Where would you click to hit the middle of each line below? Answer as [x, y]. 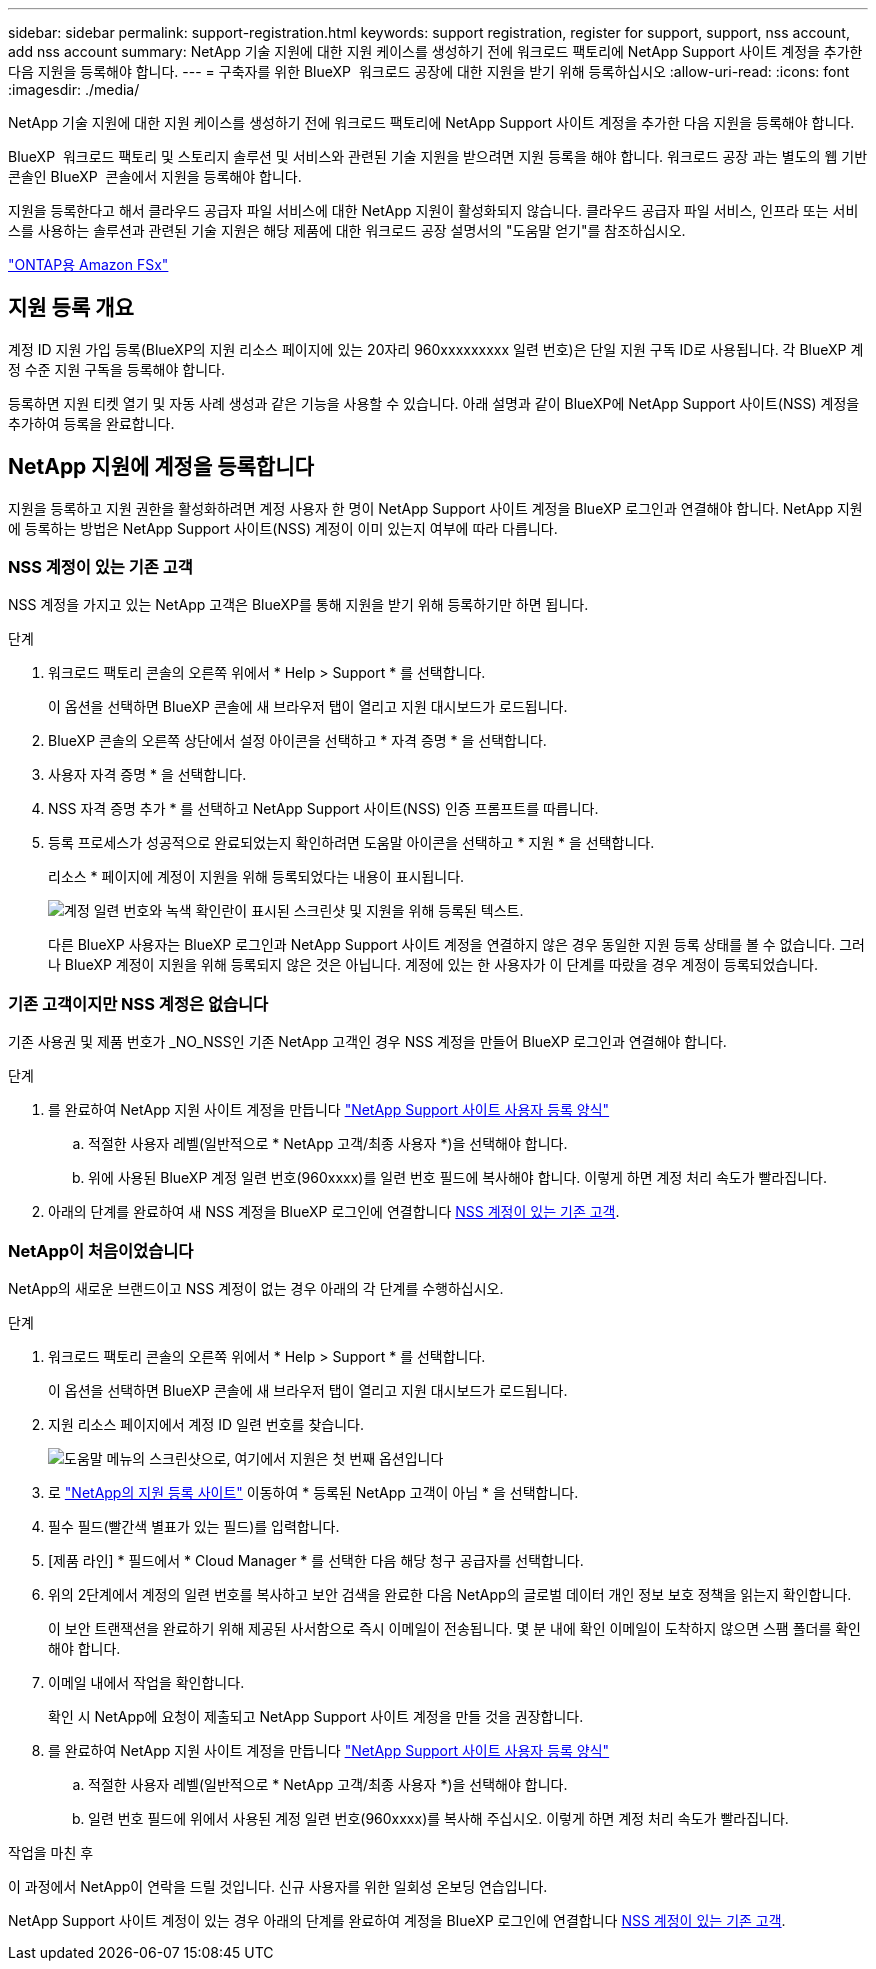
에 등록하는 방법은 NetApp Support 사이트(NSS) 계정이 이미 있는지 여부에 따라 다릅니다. [283, 528]
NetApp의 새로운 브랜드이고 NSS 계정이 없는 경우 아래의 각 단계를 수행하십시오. [256, 1288]
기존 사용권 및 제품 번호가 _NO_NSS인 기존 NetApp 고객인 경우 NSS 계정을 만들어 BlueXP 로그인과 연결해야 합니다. [367, 1042]
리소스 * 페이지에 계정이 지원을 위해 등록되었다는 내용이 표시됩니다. [256, 877]
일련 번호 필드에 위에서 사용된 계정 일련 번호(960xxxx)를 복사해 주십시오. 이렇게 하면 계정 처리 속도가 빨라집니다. [438, 1818]
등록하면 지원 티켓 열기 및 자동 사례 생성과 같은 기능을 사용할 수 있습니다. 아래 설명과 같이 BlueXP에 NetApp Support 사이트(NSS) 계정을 [434, 403]
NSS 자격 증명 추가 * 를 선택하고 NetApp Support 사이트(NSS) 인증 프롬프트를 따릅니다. [323, 809]
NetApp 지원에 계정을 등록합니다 [161, 467]
